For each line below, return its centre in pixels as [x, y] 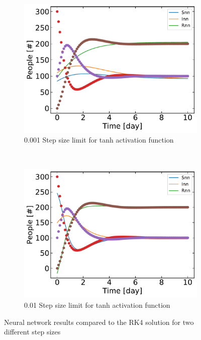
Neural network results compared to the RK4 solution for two [99, 322]
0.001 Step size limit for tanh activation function [99, 140]
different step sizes [32, 332]
